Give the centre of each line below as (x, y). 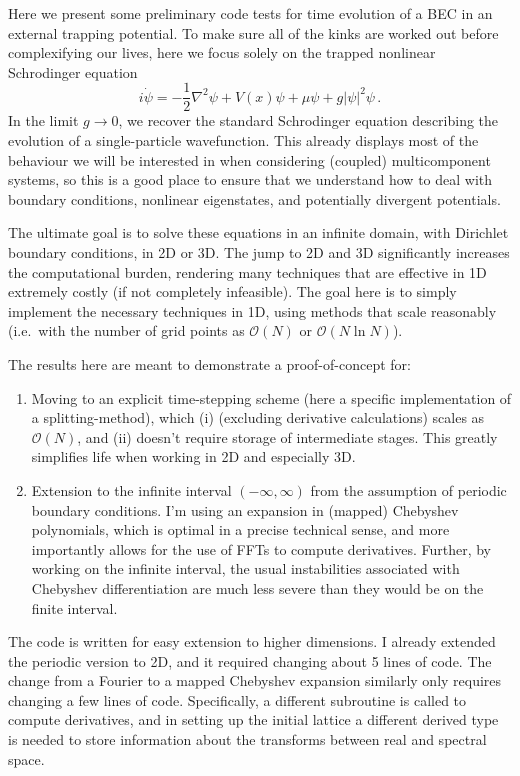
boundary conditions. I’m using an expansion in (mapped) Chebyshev (245, 509)
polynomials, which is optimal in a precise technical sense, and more (240, 529)
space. (26, 758)
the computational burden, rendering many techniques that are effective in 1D (247, 271)
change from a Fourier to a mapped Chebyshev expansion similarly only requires (255, 680)
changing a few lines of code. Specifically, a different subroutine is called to (237, 699)
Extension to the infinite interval (131, 489)
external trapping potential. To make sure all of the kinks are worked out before (253, 32)
